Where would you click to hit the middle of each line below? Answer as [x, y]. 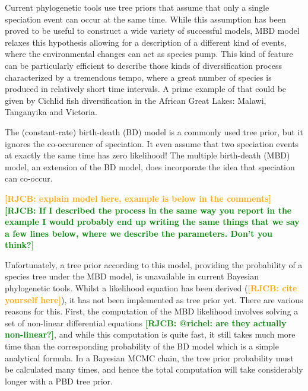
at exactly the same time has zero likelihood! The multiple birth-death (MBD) [147, 155]
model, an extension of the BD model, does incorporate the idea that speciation [150, 166]
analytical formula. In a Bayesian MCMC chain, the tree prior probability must [149, 357]
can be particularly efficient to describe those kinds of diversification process [143, 65]
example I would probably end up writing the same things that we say [152, 222]
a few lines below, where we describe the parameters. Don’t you [139, 233]
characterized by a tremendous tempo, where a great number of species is [138, 77]
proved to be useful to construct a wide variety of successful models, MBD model [152, 31]
